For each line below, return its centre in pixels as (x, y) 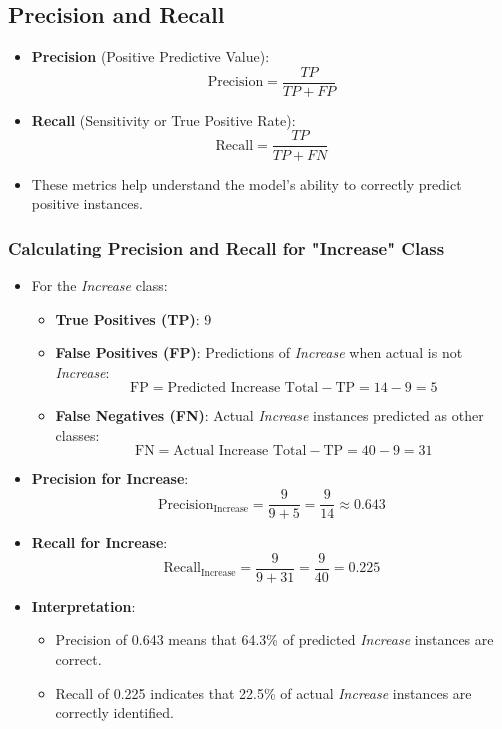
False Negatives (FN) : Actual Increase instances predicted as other (269, 415)
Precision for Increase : (110, 478)
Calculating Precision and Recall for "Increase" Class (226, 247)
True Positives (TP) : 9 (133, 318)
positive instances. (87, 203)
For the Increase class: (99, 284)
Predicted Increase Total (243, 388)
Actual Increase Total (240, 451)
